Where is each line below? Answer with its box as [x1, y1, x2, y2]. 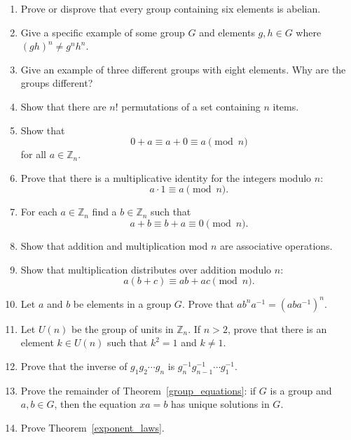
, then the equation [54, 397, 137, 411]
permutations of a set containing [121, 99, 261, 113]
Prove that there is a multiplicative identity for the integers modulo [20, 170, 312, 185]
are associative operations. [219, 238, 333, 253]
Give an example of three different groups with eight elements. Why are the [20, 62, 346, 76]
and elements [199, 24, 255, 39]
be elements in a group [73, 296, 172, 311]
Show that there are [20, 99, 106, 113]
